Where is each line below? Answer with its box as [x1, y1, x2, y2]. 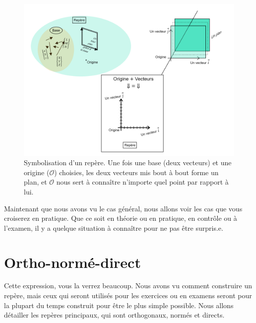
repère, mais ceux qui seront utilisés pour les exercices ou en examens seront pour [4, 290, 252, 301]
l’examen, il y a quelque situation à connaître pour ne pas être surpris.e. [4, 222, 223, 233]
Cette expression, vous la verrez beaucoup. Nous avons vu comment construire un [4, 280, 252, 291]
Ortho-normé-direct [4, 252, 141, 272]
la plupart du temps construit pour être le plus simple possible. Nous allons [4, 300, 234, 310]
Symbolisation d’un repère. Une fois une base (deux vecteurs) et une [24, 157, 232, 168]
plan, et [24, 177, 47, 187]
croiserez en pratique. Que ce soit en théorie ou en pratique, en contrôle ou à [4, 213, 237, 223]
